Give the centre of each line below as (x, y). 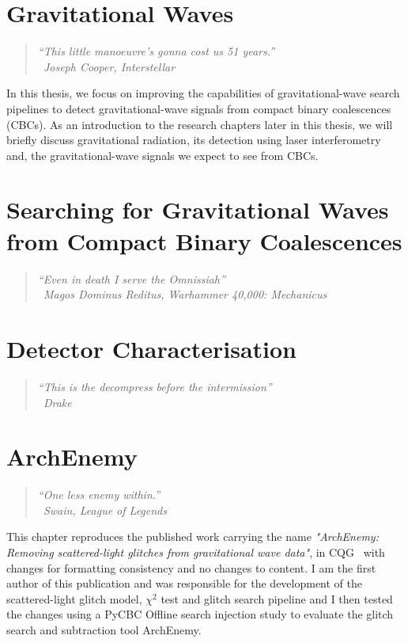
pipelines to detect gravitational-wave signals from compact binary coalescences (199, 108)
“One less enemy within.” (99, 495)
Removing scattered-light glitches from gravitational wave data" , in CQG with (196, 552)
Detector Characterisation (151, 348)
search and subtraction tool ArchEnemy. (104, 629)
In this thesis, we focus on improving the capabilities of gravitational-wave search (203, 93)
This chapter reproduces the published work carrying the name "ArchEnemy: (193, 536)
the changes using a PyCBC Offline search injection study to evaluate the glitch (200, 614)
